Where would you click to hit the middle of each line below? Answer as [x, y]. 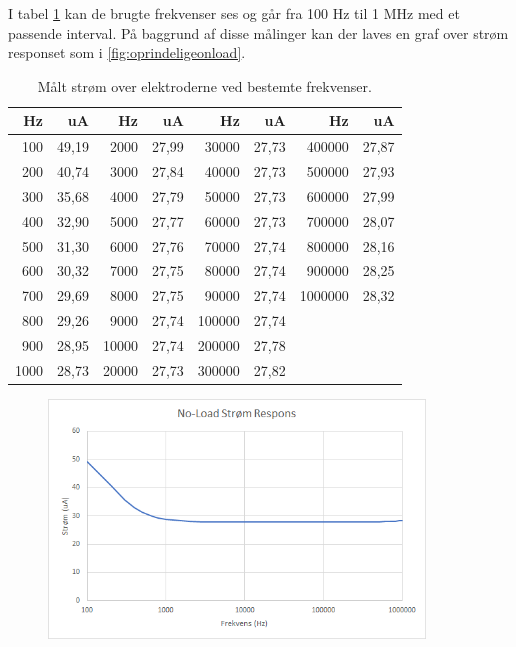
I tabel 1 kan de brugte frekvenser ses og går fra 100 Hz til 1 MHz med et [234, 13]
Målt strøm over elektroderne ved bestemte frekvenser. [204, 85]
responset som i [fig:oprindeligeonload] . [127, 52]
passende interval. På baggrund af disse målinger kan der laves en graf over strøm [258, 32]
